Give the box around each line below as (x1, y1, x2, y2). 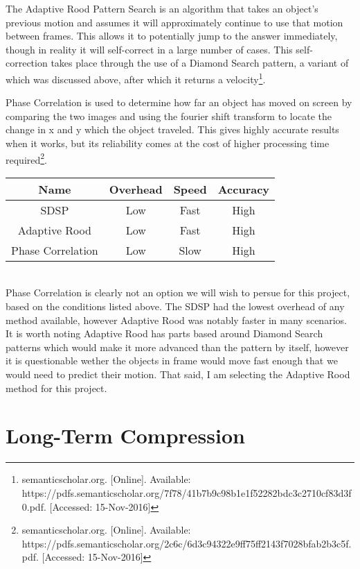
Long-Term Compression (6, 421, 245, 450)
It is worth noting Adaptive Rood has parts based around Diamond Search (6, 326, 323, 341)
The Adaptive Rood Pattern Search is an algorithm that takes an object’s (6, 1, 318, 15)
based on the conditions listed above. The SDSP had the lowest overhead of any (6, 299, 345, 314)
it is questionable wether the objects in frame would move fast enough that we (6, 353, 338, 368)
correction (6, 56, 48, 70)
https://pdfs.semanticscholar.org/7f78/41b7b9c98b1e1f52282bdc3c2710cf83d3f (21, 485, 352, 500)
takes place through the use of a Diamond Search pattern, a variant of (51, 56, 349, 70)
